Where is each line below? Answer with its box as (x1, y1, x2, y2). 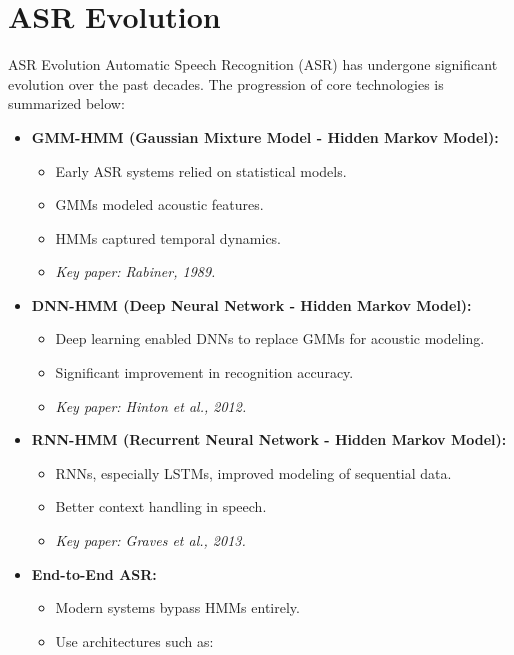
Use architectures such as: (55, 630, 214, 651)
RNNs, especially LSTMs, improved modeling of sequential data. (55, 462, 452, 483)
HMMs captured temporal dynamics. (55, 227, 282, 248)
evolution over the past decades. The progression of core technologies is (8, 73, 444, 94)
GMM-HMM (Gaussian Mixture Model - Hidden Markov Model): (31, 126, 499, 147)
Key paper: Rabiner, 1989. (55, 261, 216, 282)
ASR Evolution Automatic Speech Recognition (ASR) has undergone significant (8, 54, 498, 75)
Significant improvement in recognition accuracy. (55, 362, 354, 383)
